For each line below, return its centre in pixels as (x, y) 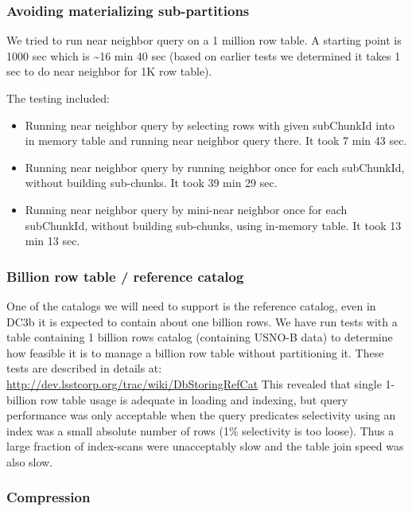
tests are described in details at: (84, 368)
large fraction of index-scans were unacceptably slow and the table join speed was (205, 446)
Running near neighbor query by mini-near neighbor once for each (186, 209)
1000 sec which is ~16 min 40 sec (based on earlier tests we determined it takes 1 (204, 55)
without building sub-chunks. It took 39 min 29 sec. (151, 183)
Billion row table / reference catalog (125, 276)
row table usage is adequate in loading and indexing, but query (194, 399)
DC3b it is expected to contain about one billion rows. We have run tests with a (202, 321)
